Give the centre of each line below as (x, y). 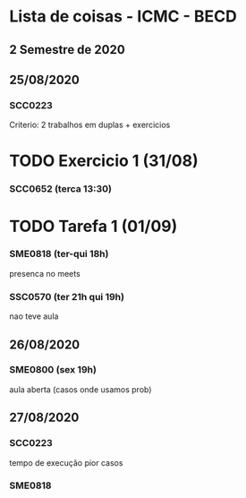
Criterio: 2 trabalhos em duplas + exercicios (90, 125)
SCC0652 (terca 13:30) (60, 189)
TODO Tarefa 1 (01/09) (93, 226)
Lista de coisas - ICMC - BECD (123, 17)
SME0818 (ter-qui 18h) (59, 254)
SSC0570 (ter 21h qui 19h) (67, 296)
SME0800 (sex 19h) (53, 370)
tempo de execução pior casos (66, 462)
